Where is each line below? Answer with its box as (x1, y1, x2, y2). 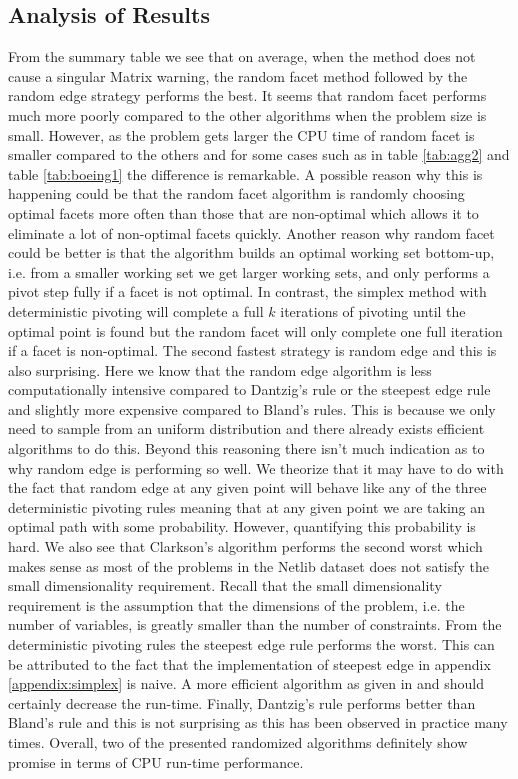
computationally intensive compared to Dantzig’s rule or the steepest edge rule (8, 379, 491, 400)
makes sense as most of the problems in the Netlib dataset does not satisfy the (8, 555, 490, 576)
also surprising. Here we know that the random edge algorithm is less (8, 359, 432, 380)
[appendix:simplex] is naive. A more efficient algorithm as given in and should (8, 673, 485, 694)
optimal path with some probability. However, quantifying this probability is (8, 516, 476, 537)
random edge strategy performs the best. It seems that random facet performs (8, 85, 487, 106)
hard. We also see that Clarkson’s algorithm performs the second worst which (8, 536, 483, 557)
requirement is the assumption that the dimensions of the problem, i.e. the (8, 594, 465, 615)
